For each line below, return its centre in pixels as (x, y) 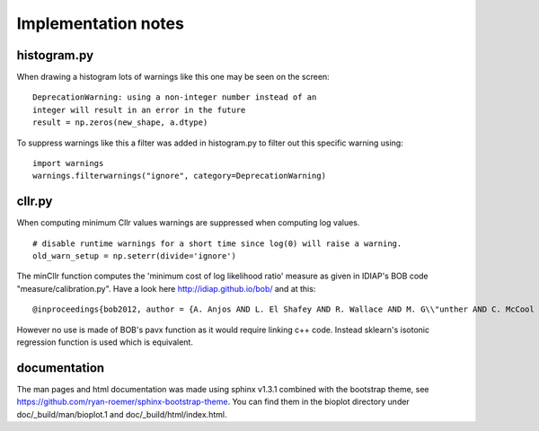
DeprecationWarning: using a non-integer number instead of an (175, 97)
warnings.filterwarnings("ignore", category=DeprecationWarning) (180, 176)
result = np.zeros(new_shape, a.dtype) (120, 123)
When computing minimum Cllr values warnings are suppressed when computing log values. (188, 223)
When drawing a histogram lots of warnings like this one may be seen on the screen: (173, 77)
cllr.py (35, 202)
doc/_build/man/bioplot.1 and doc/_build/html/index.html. (122, 414)
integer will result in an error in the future (139, 110)
